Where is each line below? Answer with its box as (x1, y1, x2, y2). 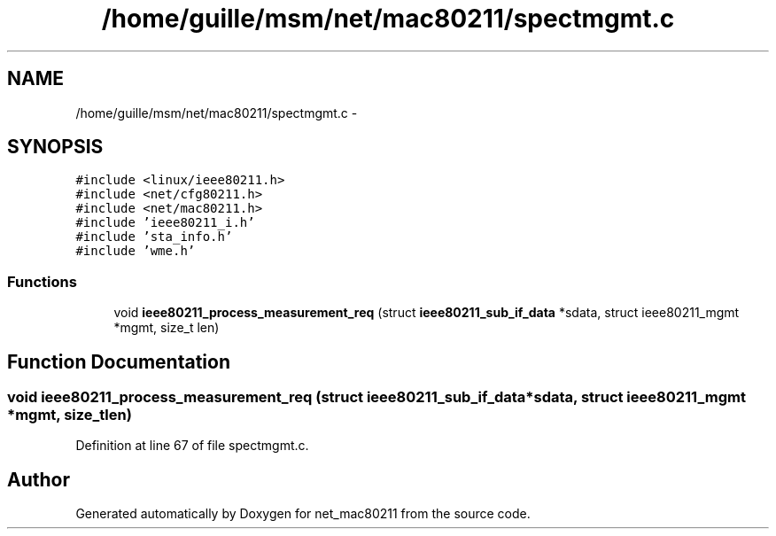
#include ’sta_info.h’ (75, 229, 233, 245)
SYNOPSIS (7, 136, 104, 159)
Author (7, 468, 70, 491)
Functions (7, 272, 77, 291)
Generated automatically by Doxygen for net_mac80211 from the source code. (75, 506, 531, 522)
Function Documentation (7, 350, 230, 373)
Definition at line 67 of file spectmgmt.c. (75, 438, 309, 454)
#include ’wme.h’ (75, 244, 196, 259)
